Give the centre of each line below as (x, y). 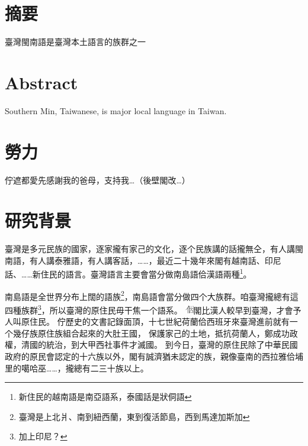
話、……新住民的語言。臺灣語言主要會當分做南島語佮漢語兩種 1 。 (128, 273)
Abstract (41, 82)
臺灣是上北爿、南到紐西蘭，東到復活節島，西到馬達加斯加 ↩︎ (134, 416)
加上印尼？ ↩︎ (43, 436)
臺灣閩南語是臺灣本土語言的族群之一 (75, 42)
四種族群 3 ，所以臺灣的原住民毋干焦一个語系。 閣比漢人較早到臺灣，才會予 (153, 309)
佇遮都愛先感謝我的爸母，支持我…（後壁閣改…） (97, 180)
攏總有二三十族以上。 (107, 368)
